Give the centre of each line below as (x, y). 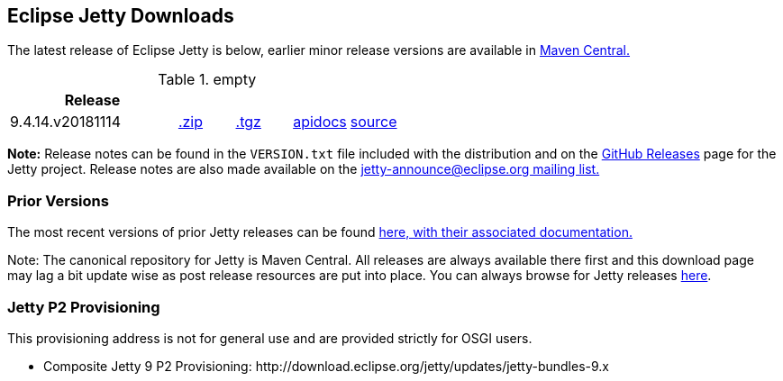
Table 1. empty (207, 80)
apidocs (320, 122)
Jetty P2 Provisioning (84, 307)
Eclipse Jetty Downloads (121, 16)
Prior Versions (58, 200)
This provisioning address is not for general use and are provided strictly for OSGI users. (270, 338)
